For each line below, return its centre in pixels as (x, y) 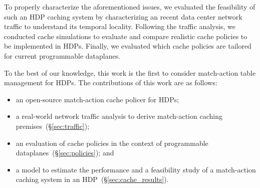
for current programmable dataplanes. (62, 55)
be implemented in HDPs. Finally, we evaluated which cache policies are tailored (128, 46)
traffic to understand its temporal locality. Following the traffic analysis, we (120, 26)
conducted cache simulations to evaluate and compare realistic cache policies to (126, 36)
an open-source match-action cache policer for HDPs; (97, 99)
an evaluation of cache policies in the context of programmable (112, 143)
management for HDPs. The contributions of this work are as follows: (111, 82)
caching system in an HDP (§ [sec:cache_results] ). (92, 179)
